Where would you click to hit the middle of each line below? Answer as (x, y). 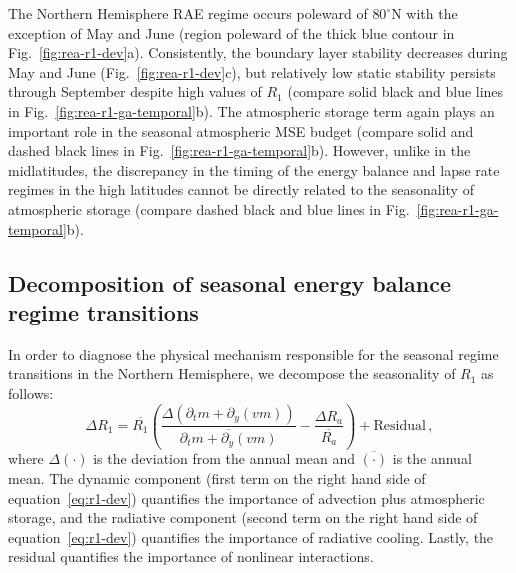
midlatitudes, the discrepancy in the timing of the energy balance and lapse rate (254, 169)
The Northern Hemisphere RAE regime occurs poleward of (188, 13)
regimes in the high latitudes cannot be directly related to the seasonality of (241, 189)
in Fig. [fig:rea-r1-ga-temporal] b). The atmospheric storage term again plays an (251, 110)
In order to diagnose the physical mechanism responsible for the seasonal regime (253, 353)
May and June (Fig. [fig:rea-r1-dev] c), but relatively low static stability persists (252, 71)
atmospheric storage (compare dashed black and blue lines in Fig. (209, 208)
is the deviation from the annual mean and (224, 458)
